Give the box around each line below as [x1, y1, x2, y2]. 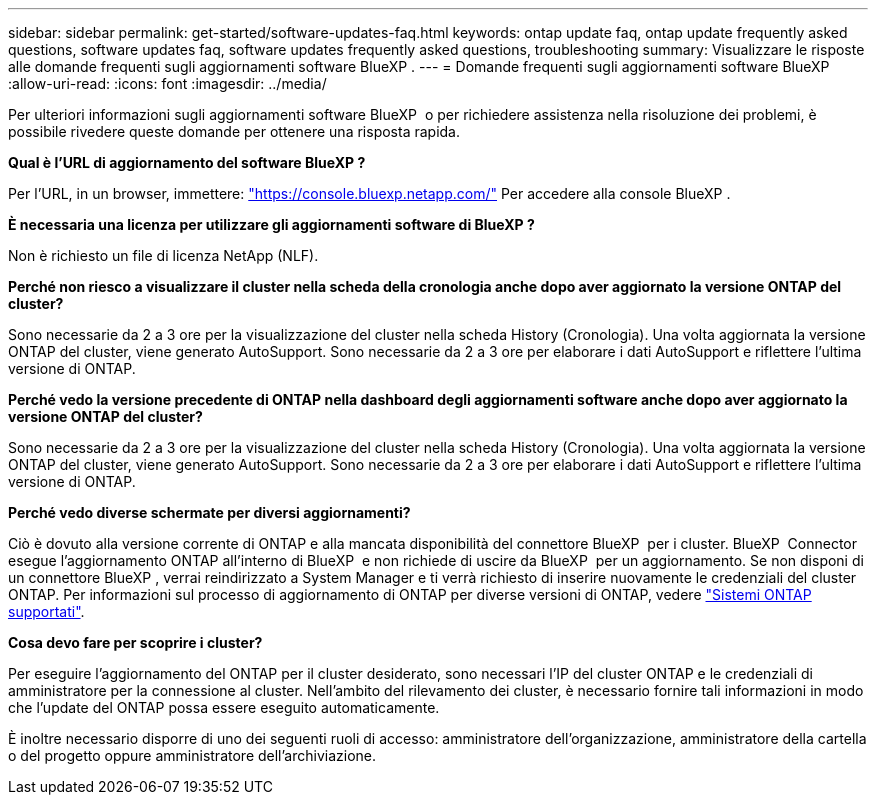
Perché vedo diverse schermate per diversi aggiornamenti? [8, 504, 411, 521]
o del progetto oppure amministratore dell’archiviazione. [8, 747, 377, 764]
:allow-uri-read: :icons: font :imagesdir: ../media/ [8, 75, 327, 92]
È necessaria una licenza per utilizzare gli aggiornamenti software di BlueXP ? [8, 216, 535, 233]
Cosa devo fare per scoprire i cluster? [8, 634, 263, 651]
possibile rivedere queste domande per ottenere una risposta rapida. [8, 123, 460, 140]
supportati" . [8, 603, 85, 620]
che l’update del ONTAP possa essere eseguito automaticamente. [8, 699, 440, 716]
